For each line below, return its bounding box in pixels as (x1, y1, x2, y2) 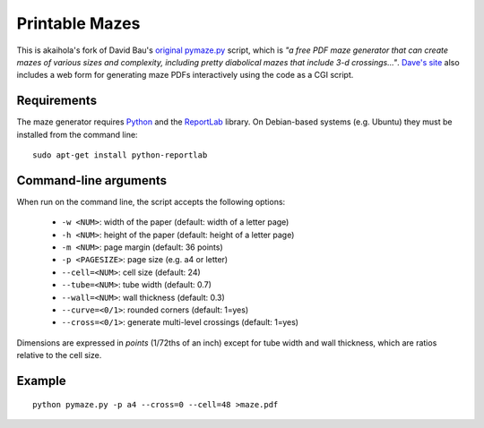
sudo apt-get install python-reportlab (32, 150, 208, 160)
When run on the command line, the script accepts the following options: (16, 196, 286, 207)
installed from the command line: (16, 129, 138, 140)
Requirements (16, 93, 98, 108)
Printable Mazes (16, 13, 141, 33)
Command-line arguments (16, 173, 168, 188)
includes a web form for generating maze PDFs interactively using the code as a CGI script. (16, 70, 354, 81)
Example (16, 373, 66, 389)
